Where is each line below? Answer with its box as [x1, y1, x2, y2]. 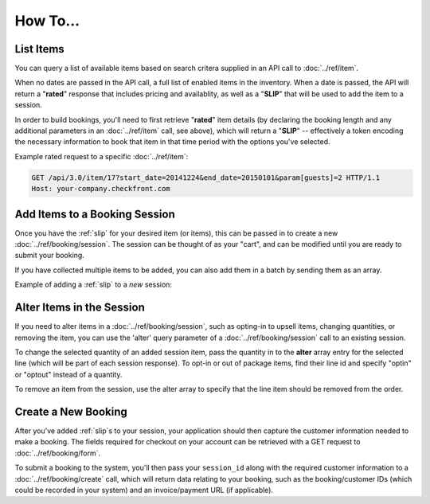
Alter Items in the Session [14, 301, 145, 315]
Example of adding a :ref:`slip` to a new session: [14, 279, 173, 290]
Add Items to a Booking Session [14, 207, 175, 221]
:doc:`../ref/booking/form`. [14, 448, 101, 458]
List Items [14, 42, 65, 56]
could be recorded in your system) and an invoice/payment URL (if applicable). [14, 485, 274, 494]
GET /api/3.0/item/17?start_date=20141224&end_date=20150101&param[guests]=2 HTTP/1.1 [31, 173, 381, 182]
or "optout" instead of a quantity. [14, 369, 123, 379]
